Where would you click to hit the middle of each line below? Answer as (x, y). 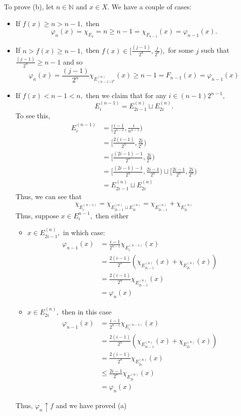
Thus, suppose (37, 215)
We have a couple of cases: (152, 6)
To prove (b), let (29, 6)
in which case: (84, 232)
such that (215, 50)
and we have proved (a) (91, 405)
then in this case (87, 311)
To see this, (33, 116)
